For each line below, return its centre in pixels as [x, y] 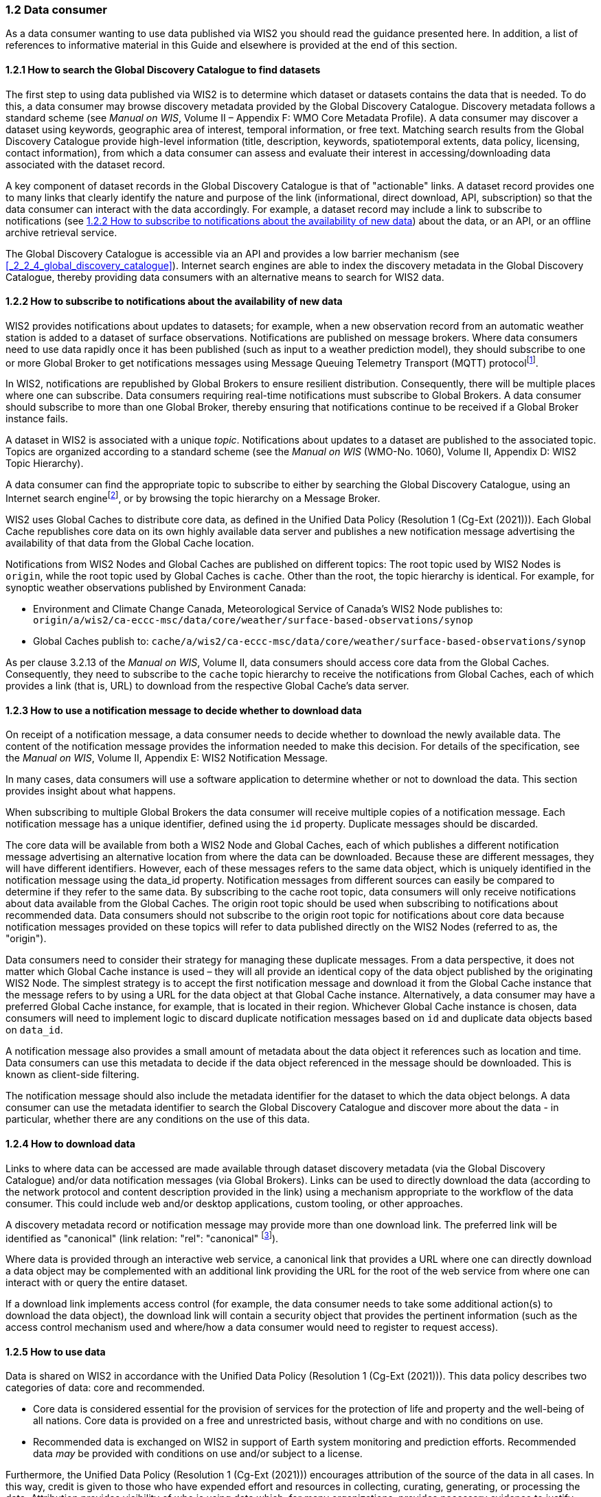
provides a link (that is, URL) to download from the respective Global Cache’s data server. [207, 686]
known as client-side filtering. [72, 1075]
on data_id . [34, 1030]
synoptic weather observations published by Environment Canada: [156, 588]
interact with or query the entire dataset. [97, 1283]
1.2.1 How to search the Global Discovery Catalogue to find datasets [163, 69]
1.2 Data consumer [56, 10]
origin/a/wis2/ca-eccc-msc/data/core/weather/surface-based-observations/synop [253, 620]
